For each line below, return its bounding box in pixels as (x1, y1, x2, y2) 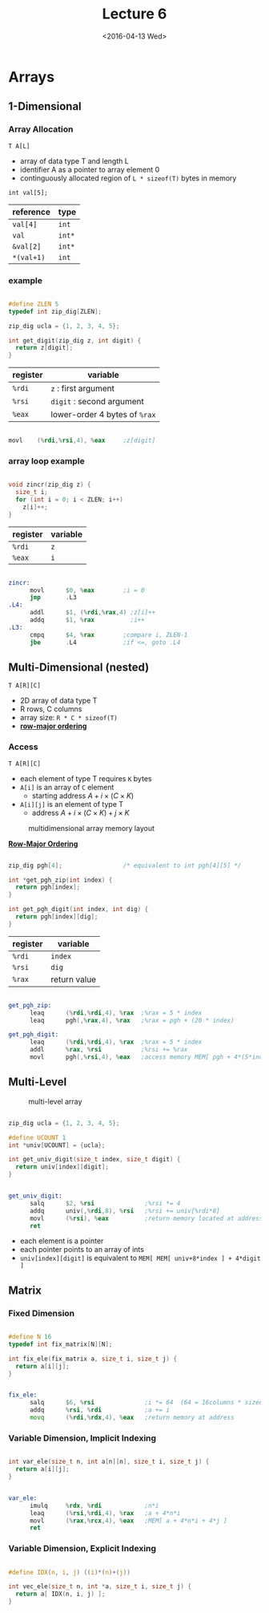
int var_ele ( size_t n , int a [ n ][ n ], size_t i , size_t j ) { (8, 1457, 210, 1466)
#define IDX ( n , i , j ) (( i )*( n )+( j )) (8, 1568, 130, 1576)
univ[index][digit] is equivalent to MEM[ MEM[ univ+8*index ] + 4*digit (19, 1253, 261, 1263)
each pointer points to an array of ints (19, 1245, 144, 1254)
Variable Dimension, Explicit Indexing (8, 1543, 157, 1554)
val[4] (12, 220, 38, 229)
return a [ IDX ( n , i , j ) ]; (15, 1590, 106, 1599)
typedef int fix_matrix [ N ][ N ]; (8, 1340, 113, 1348)
